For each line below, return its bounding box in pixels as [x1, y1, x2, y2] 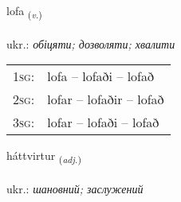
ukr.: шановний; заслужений [6, 181, 144, 197]
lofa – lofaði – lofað [47, 67, 155, 86]
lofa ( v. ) [6, 2, 42, 21]
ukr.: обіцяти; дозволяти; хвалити [6, 35, 175, 52]
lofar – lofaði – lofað [47, 113, 159, 132]
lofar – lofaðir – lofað [47, 90, 164, 109]
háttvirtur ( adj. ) [6, 147, 81, 166]
